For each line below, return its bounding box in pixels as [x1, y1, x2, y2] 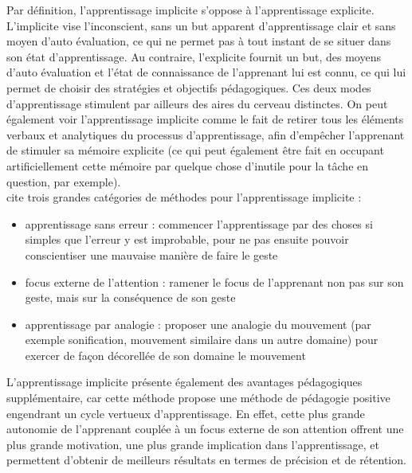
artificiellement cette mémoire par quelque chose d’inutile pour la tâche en [6, 157, 369, 174]
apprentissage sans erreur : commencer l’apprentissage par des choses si [25, 215, 373, 232]
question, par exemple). [6, 173, 121, 190]
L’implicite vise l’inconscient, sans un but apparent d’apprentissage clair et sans [6, 17, 396, 33]
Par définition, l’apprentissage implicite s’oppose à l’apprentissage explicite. [6, 2, 375, 18]
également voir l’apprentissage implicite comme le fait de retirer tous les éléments [6, 111, 404, 127]
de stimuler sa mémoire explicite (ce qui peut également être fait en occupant [6, 142, 384, 158]
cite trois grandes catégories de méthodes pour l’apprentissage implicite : [6, 189, 362, 205]
